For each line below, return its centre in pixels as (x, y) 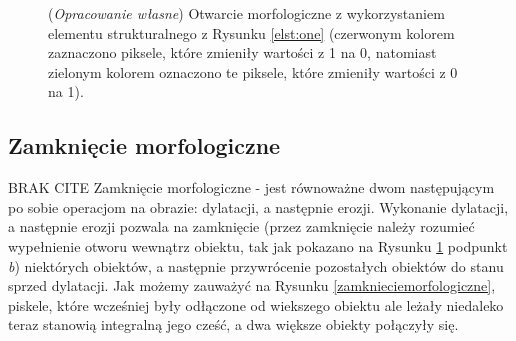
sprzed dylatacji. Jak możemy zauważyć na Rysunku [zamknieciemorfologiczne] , (252, 285)
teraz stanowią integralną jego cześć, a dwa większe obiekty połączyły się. (233, 324)
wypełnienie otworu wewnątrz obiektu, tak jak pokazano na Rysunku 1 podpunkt (258, 245)
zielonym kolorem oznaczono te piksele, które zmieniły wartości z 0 (253, 71)
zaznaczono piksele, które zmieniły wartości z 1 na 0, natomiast (242, 52)
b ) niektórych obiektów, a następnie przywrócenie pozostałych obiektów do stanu (256, 265)
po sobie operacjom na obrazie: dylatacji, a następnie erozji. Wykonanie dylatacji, (258, 206)
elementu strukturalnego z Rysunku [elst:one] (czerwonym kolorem (251, 32)
